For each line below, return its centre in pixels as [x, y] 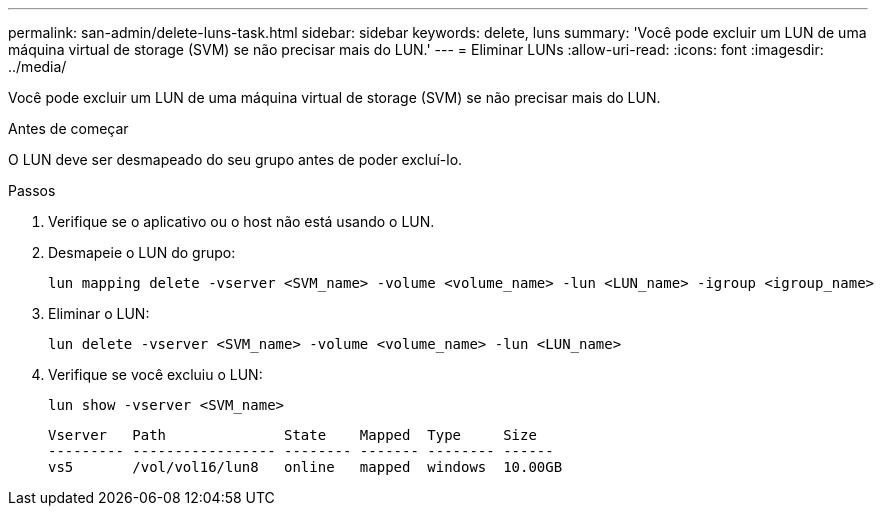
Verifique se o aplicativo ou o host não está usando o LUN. [241, 221]
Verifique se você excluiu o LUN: [155, 374]
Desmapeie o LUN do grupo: [142, 252]
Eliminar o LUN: [99, 313]
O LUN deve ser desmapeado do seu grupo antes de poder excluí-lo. [235, 159]
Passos [32, 190]
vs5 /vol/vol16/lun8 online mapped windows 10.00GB [305, 467]
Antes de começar [68, 128]
